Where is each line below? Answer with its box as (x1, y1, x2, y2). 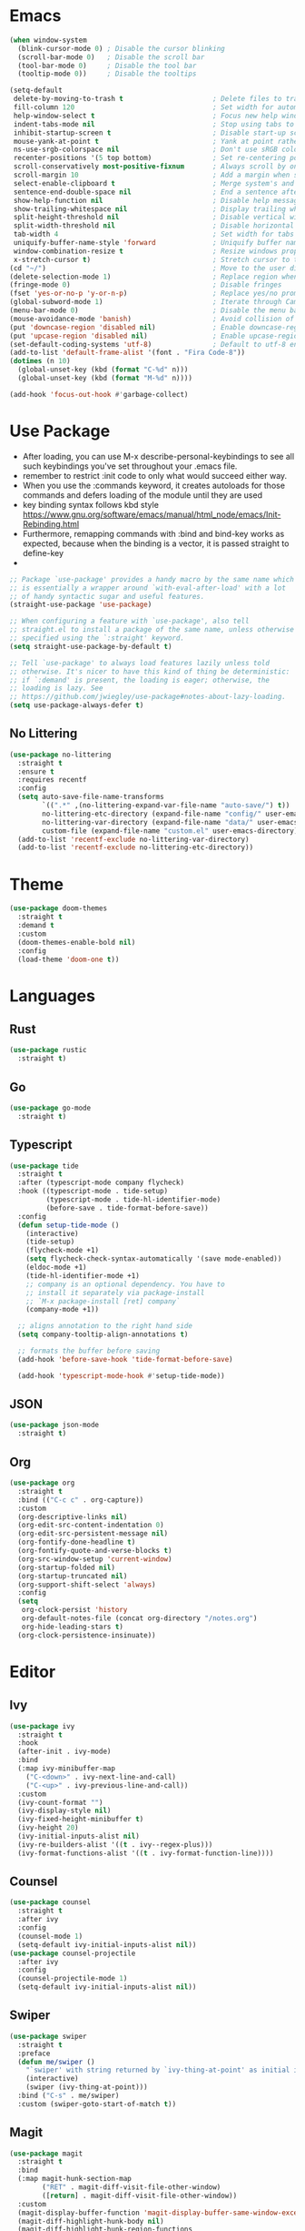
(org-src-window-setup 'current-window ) (17, 1554, 172, 1564)
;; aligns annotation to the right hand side (17, 1322, 193, 1331)
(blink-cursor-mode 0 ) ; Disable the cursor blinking (17, 44, 225, 53)
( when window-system (9, 35, 88, 45)
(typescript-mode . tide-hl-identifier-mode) (45, 1195, 221, 1204)
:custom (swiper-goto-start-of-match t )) (17, 2099, 177, 2108)
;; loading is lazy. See (9, 684, 103, 693)
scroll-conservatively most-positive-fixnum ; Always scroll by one (13, 162, 302, 171)
